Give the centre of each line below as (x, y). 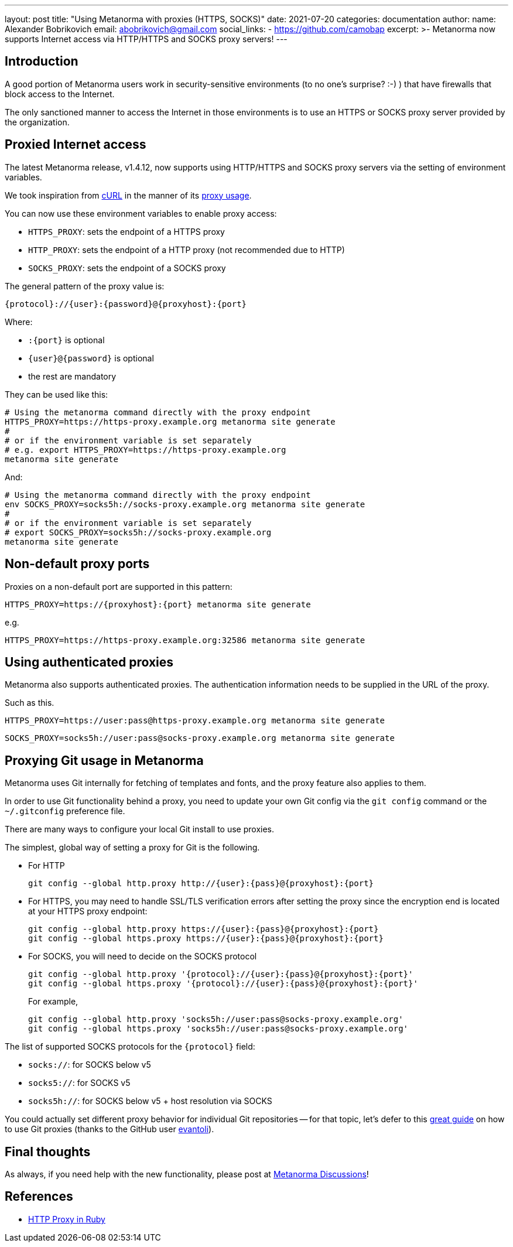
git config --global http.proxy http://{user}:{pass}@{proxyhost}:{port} (201, 884)
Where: (19, 322)
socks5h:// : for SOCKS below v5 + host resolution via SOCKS (150, 1101)
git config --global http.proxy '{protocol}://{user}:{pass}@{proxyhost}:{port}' (221, 974)
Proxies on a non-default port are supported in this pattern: (119, 586)
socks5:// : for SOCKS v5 (79, 1083)
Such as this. (30, 703)
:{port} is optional (66, 340)
